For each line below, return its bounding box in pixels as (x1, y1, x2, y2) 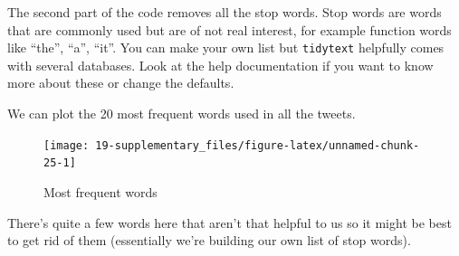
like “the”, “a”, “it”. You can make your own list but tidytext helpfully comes (7, 38, 445, 57)
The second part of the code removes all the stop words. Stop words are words (7, 3, 442, 21)
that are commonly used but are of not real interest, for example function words (7, 20, 452, 39)
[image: (43, 138, 90, 152)
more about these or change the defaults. (7, 73, 234, 92)
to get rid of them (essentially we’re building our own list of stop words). (7, 231, 411, 250)
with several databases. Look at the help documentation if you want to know (7, 55, 434, 74)
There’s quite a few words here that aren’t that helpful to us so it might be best (7, 213, 452, 232)
